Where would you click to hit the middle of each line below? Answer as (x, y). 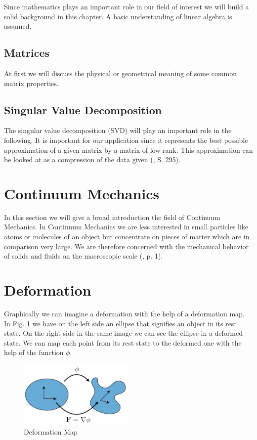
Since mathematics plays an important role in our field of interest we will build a (127, 6)
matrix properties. (31, 83)
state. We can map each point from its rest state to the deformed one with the (123, 342)
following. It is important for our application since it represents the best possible (126, 140)
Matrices (27, 53)
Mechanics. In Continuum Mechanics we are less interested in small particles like (126, 227)
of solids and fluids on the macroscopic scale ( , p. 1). (84, 256)
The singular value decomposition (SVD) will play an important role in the (118, 130)
